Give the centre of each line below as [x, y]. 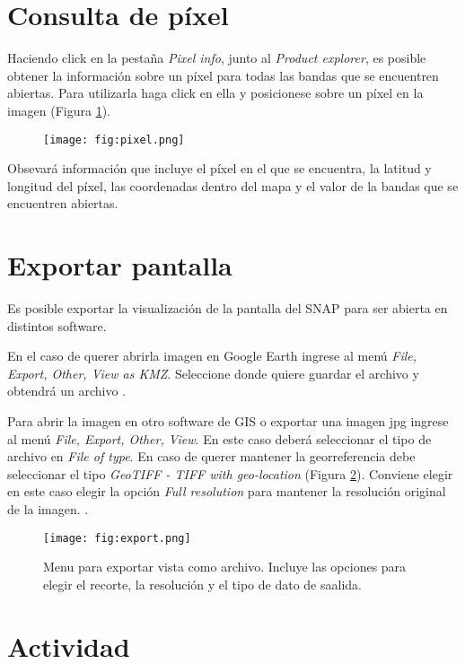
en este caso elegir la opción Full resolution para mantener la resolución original [227, 491]
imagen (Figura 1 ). [59, 110]
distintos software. [57, 325]
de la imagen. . [48, 509]
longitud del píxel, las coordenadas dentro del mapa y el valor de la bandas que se [233, 185]
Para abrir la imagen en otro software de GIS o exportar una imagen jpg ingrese [228, 421]
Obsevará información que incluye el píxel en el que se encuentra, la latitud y [219, 168]
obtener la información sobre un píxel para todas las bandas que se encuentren [223, 75]
